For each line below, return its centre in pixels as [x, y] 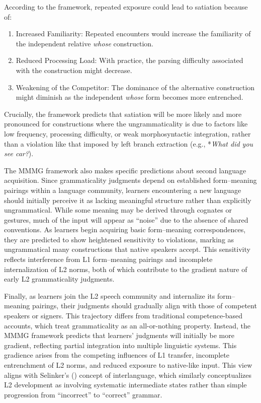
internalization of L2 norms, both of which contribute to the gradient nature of [126, 269]
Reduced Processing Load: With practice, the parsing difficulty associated [129, 60]
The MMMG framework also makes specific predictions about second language [125, 170]
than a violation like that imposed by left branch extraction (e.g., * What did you [129, 143]
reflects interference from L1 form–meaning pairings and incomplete [108, 259]
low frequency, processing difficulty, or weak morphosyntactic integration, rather [127, 133]
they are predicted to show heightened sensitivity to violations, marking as [119, 239]
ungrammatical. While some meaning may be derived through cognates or [118, 210]
